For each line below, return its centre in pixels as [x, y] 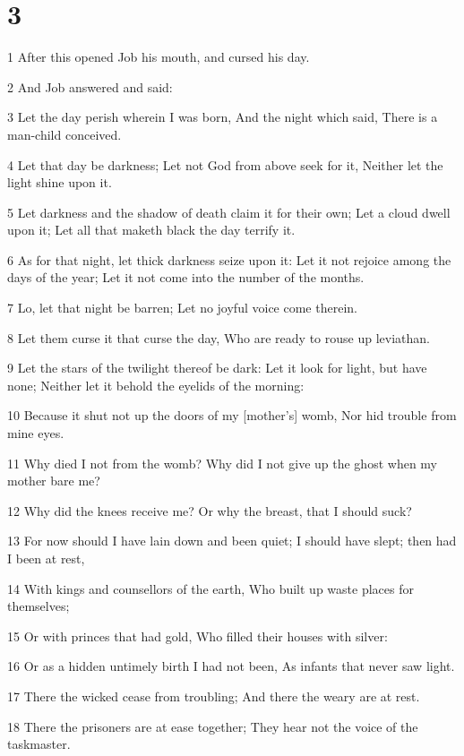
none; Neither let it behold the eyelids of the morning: [156, 385]
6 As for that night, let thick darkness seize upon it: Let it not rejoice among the [229, 259]
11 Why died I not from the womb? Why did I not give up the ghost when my [222, 463]
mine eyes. [36, 433]
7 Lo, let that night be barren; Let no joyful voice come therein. [182, 308]
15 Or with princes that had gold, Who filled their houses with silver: [198, 636]
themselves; [39, 606]
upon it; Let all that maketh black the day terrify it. [151, 230]
